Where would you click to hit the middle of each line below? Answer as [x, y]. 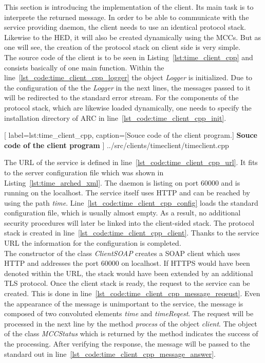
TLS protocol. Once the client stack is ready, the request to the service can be [127, 283]
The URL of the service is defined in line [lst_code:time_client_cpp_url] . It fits [131, 162]
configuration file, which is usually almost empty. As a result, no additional [122, 213]
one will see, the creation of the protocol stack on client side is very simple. [122, 47]
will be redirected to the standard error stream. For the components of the [121, 97]
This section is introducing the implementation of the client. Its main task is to [129, 7]
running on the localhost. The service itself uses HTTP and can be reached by [127, 193]
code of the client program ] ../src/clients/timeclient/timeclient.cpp [117, 145]
